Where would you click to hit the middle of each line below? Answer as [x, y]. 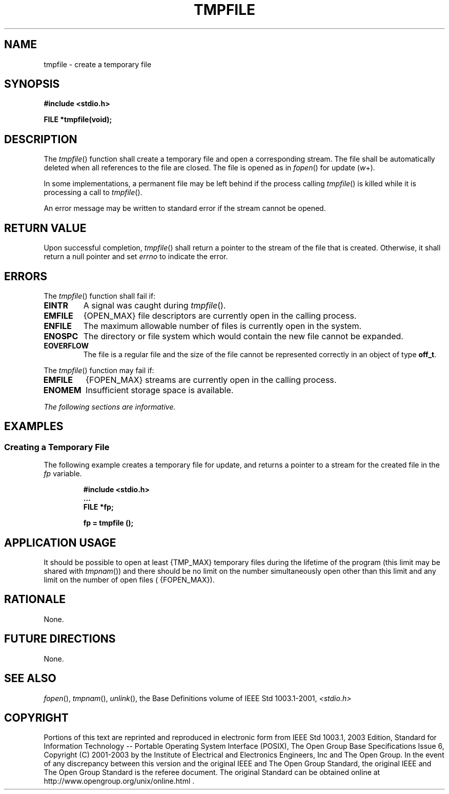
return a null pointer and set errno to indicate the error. [136, 257]
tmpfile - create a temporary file [98, 64]
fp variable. [63, 474]
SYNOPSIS [32, 84]
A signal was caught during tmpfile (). [155, 305]
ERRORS [26, 276]
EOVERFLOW [66, 345]
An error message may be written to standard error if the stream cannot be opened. [185, 208]
